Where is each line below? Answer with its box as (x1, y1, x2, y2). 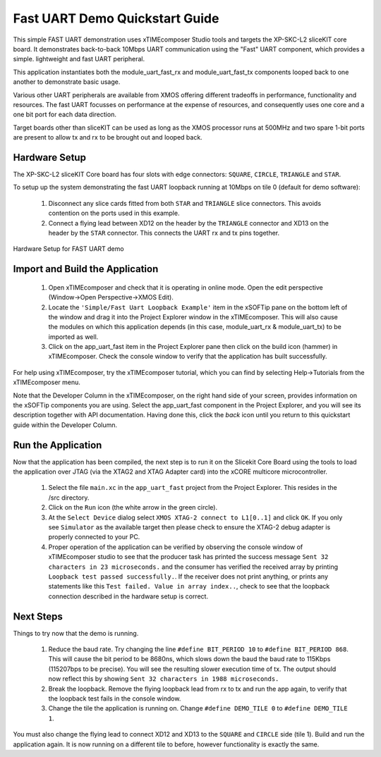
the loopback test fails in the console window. (48, 694, 181, 703)
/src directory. (48, 493, 90, 502)
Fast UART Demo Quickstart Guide (13, 11, 219, 26)
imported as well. (48, 332, 99, 341)
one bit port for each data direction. (13, 110, 116, 119)
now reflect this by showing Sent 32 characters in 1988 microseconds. (48, 675, 279, 683)
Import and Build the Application (13, 263, 159, 275)
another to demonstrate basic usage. (13, 78, 121, 86)
